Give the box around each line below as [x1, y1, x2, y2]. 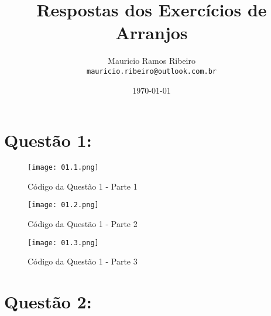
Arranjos [115, 20, 188, 44]
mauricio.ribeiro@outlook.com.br [87, 67, 217, 75]
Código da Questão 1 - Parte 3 [28, 255, 138, 267]
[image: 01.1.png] [28, 163, 99, 172]
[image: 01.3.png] [28, 238, 99, 247]
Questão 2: [4, 290, 92, 314]
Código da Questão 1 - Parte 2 [28, 218, 138, 229]
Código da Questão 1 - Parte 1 [28, 180, 138, 192]
